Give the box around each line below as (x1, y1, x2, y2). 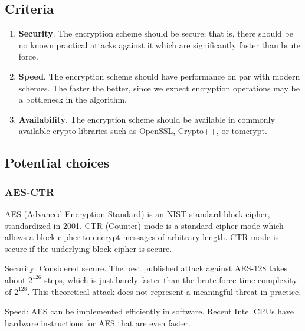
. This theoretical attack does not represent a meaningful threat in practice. (27, 285, 301, 297)
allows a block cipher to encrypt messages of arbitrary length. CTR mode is (5, 231, 279, 243)
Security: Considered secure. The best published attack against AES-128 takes (5, 262, 288, 274)
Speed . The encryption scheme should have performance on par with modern (18, 70, 300, 82)
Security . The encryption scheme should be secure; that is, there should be (18, 27, 293, 40)
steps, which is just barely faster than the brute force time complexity (44, 273, 297, 286)
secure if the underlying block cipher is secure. (5, 242, 172, 254)
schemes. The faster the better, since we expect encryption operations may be (18, 81, 300, 94)
